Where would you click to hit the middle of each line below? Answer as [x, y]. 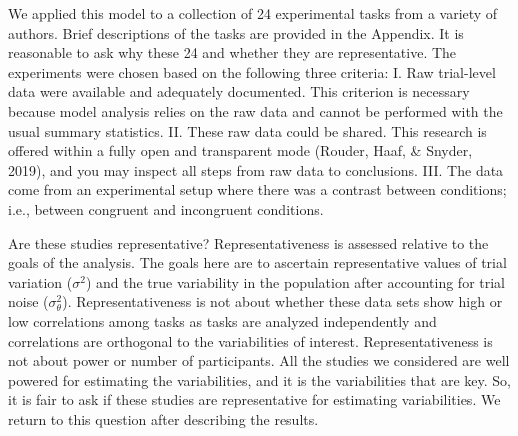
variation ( [40, 281]
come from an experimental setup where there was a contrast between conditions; [257, 189]
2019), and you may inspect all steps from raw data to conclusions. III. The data [256, 169]
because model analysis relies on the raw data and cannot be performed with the [255, 110]
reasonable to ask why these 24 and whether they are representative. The [232, 52]
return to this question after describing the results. [163, 418]
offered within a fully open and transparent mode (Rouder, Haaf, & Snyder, [240, 150]
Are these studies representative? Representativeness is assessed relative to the [248, 242]
